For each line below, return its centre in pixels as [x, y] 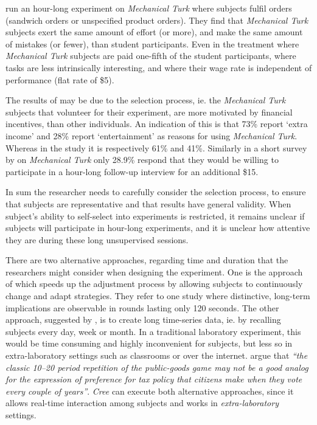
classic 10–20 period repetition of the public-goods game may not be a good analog [157, 367]
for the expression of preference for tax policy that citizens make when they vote [154, 379]
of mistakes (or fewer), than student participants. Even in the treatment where [152, 43]
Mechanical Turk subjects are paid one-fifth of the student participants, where [151, 56]
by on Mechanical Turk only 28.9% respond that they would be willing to [142, 160]
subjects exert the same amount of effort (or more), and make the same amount [154, 32]
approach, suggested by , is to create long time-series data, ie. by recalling [143, 320]
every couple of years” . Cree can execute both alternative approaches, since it [150, 391]
